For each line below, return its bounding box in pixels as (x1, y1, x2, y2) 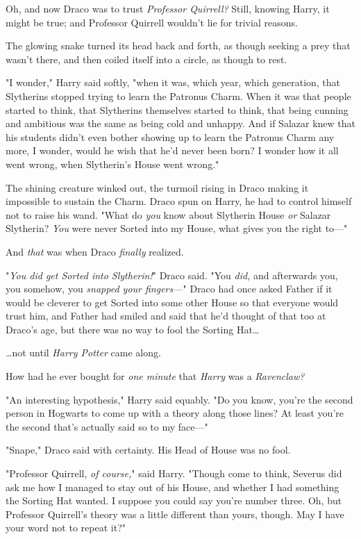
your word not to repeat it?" (6, 520, 126, 535)
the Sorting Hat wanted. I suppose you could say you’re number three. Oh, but (6, 493, 342, 508)
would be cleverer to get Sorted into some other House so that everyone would (6, 295, 339, 309)
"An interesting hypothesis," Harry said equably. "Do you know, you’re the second (6, 392, 353, 406)
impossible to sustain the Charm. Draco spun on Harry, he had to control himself (6, 194, 352, 208)
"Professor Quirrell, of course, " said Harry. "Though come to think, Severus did (6, 466, 342, 481)
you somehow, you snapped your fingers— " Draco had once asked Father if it (6, 281, 333, 296)
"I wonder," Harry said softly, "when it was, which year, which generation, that (6, 75, 341, 90)
